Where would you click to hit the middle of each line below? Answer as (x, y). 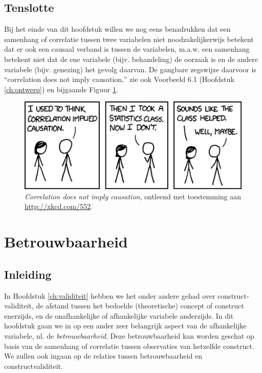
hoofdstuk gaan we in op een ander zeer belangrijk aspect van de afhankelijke (125, 326)
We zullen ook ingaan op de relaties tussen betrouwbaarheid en (103, 356)
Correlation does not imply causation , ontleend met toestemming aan (133, 196)
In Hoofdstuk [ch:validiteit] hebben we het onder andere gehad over (110, 295)
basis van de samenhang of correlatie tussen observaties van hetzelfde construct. (129, 346)
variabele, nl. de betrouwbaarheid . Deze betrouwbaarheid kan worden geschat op (129, 335)
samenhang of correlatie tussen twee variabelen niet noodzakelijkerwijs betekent (129, 39)
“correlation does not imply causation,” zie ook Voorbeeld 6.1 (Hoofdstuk (119, 79)
